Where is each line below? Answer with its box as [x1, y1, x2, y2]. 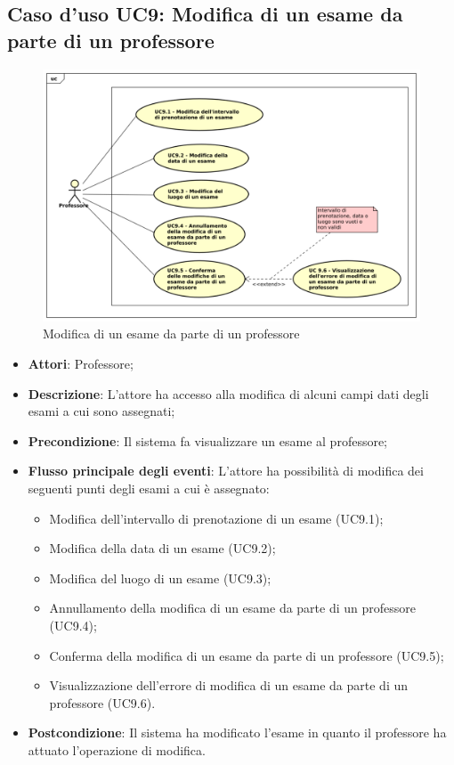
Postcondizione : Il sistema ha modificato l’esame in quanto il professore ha [28, 723, 447, 742]
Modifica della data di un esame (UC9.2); [49, 539, 276, 557]
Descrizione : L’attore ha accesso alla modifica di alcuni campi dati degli [28, 384, 429, 403]
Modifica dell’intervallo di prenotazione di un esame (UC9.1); [49, 509, 384, 527]
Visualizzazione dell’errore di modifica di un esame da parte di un [49, 676, 409, 695]
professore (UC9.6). [49, 693, 156, 712]
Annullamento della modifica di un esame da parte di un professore [49, 598, 417, 617]
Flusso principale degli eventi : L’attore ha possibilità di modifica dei [28, 461, 424, 480]
